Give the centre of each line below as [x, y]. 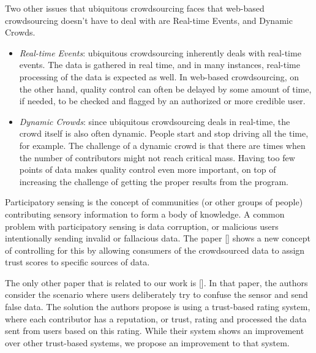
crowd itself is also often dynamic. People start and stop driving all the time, [164, 133]
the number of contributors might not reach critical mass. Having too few [157, 157]
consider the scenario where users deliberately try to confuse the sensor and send [156, 294]
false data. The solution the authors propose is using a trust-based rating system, [158, 307]
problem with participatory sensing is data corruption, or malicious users [142, 226]
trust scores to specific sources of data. [77, 262]
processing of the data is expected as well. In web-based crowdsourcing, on [159, 76]
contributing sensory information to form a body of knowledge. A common [145, 214]
